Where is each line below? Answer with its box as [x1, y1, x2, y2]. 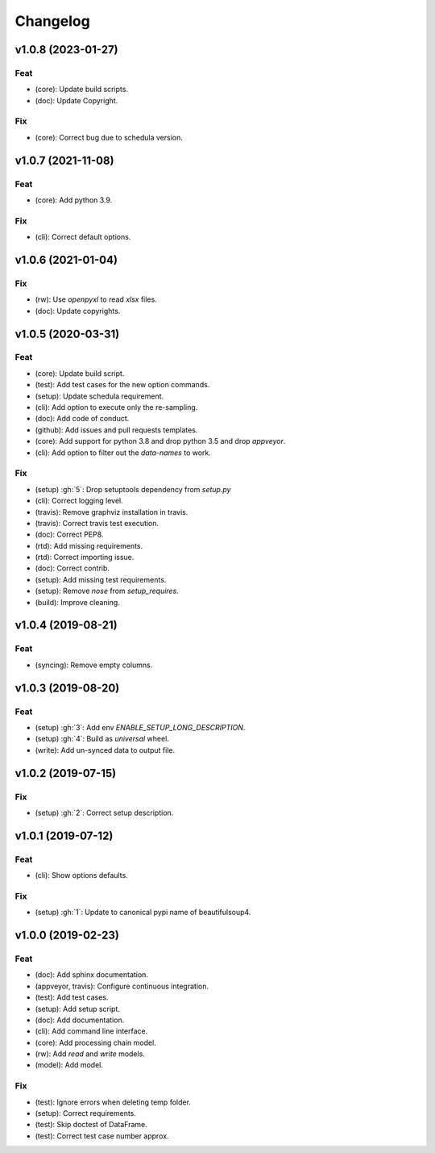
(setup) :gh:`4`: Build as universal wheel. [35, 734, 169, 744]
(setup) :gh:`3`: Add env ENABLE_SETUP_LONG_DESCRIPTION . [35, 722, 246, 732]
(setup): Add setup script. [35, 1004, 121, 1013]
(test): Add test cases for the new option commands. [35, 380, 210, 390]
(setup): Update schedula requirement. [35, 391, 164, 401]
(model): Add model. [35, 1060, 104, 1070]
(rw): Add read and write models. [35, 1049, 145, 1059]
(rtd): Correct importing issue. [35, 553, 135, 562]
